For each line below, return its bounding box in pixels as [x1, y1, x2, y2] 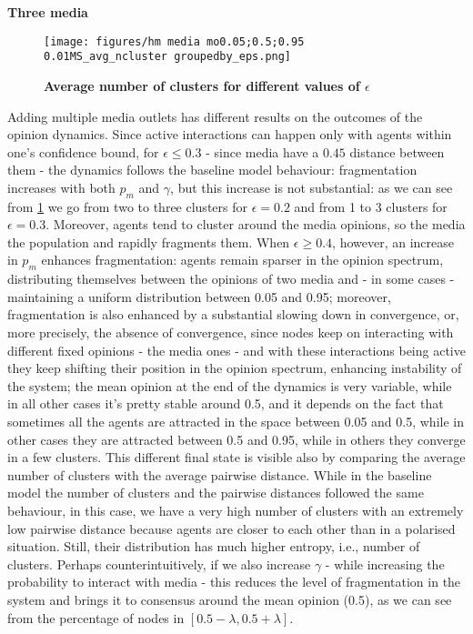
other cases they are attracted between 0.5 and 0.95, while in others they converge [7, 429, 466, 448]
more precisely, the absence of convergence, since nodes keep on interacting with [7, 323, 454, 342]
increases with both [7, 177, 116, 196]
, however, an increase [332, 232, 454, 251]
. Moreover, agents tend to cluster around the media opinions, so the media [45, 215, 466, 234]
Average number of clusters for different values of [44, 75, 360, 95]
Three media [7, 3, 88, 21]
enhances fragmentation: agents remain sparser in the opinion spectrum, [41, 250, 444, 269]
